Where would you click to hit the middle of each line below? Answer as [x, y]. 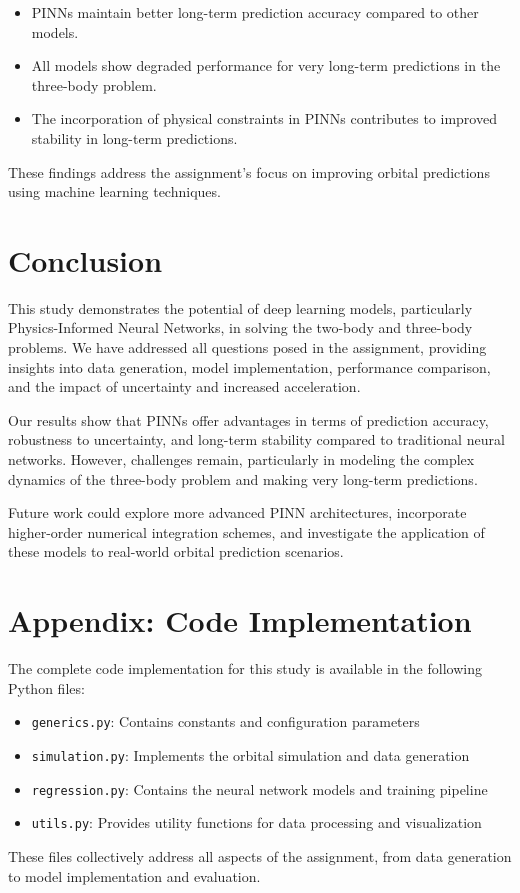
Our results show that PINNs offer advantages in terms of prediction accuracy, [248, 419]
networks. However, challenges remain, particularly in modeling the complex [241, 459]
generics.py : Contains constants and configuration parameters [225, 721]
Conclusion [85, 259]
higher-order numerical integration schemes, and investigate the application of [246, 531]
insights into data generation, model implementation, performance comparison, [249, 366]
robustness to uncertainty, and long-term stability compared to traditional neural [256, 439]
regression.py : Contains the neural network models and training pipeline [259, 788]
